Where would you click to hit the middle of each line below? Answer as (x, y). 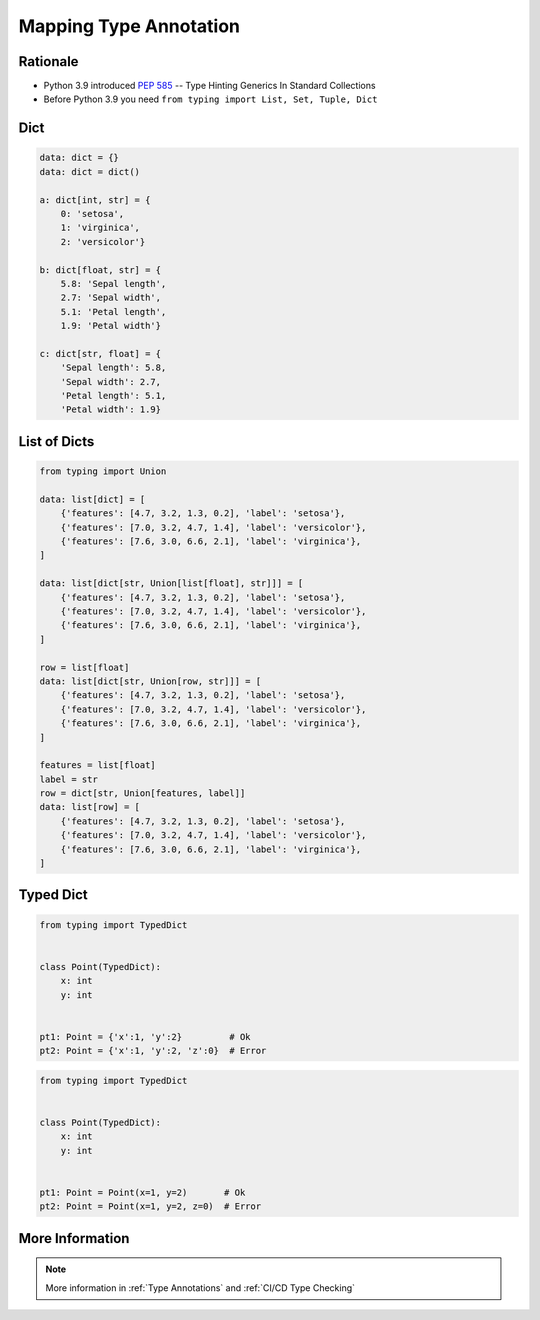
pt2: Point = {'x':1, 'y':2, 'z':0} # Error (153, 1051)
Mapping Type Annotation (129, 26)
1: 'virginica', (100, 228)
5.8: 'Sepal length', (113, 283)
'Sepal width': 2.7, (111, 381)
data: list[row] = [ (89, 807)
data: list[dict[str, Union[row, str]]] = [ (150, 681)
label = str (69, 779)
